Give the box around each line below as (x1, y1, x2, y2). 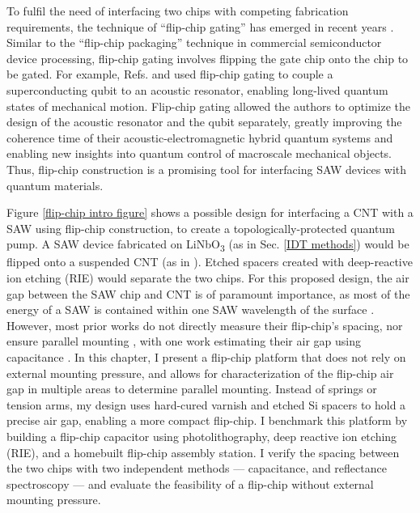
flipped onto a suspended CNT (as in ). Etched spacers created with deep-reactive (6, 253, 413, 270)
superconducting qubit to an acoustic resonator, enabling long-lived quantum (6, 81, 388, 98)
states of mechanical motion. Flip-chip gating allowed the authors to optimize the (6, 97, 410, 114)
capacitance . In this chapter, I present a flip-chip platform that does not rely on (6, 349, 406, 365)
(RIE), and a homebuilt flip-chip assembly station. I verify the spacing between (6, 443, 400, 460)
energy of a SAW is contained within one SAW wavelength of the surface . (6, 301, 375, 318)
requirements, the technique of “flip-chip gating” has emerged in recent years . (6, 18, 394, 35)
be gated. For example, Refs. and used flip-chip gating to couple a (6, 66, 333, 83)
